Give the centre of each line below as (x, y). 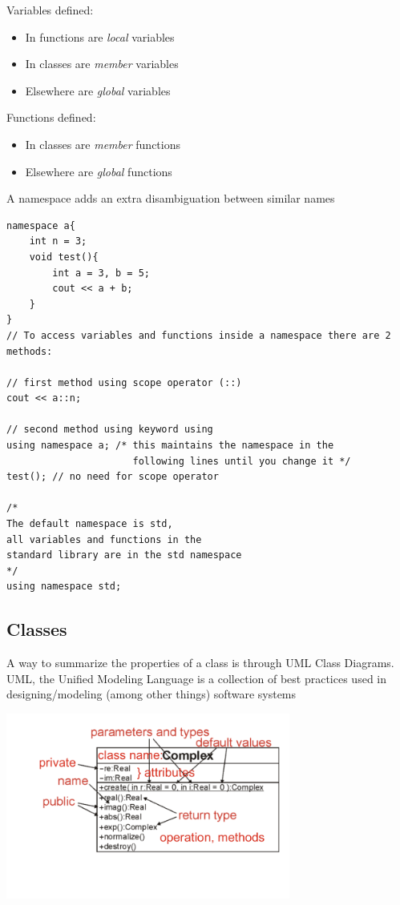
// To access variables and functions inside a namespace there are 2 (199, 335)
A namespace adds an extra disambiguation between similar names (171, 198)
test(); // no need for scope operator (113, 477)
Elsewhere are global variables (98, 90)
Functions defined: (51, 117)
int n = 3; (58, 241)
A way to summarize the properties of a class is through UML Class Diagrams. (200, 663)
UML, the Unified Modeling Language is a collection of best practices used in (197, 678)
